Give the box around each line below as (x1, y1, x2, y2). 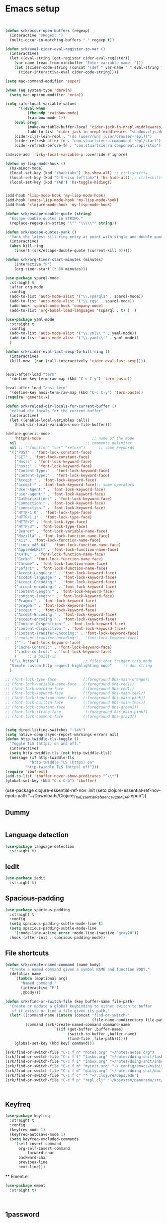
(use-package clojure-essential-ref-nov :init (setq (5, 787, 107, 793)
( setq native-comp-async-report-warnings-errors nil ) (5, 732, 119, 737)
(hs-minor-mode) (9, 166, 43, 171)
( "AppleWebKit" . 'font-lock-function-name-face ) (14, 547, 119, 552)
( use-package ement (5, 1183, 46, 1188)
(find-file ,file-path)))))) (67, 1036, 128, 1041)
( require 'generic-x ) (5, 395, 50, 400)
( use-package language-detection (5, 844, 75, 849)
